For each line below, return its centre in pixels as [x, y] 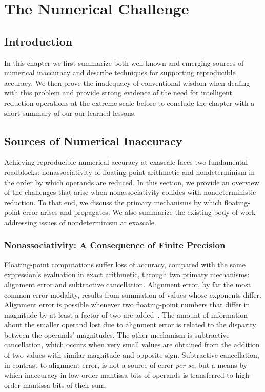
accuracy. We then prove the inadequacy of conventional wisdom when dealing [127, 82]
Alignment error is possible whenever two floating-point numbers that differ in [127, 305]
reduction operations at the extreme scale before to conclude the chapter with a [129, 102]
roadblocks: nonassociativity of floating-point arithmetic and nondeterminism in [129, 172]
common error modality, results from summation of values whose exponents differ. [133, 294]
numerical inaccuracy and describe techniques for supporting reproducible [120, 73]
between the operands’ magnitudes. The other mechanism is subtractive [117, 334]
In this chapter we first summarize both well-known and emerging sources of [124, 62]
